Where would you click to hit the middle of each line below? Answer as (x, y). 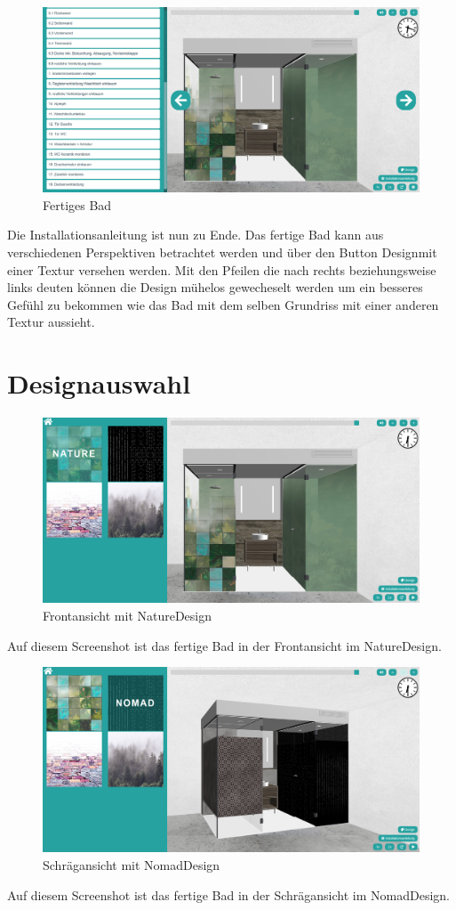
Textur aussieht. (51, 322)
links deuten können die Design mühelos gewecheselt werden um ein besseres (215, 287)
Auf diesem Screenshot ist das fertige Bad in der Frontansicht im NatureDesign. (224, 645)
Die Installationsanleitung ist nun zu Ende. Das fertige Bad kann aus (196, 235)
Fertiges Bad (77, 204)
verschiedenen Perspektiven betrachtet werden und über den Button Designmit (222, 252)
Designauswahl (99, 383)
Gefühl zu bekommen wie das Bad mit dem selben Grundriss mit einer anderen (223, 304)
